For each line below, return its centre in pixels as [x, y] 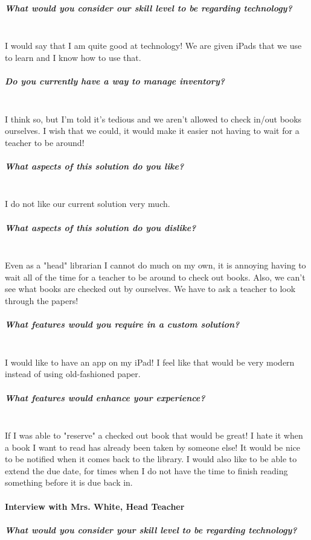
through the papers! [42, 300]
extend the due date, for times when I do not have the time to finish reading [146, 470]
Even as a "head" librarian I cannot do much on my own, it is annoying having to [155, 265]
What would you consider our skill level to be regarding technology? [149, 8]
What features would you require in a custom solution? [122, 324]
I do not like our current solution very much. [88, 204]
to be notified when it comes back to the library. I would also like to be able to [151, 459]
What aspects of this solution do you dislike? [101, 227]
